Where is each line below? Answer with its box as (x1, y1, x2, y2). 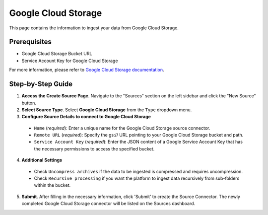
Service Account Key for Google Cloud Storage (21, 58, 118, 64)
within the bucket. (34, 182, 71, 188)
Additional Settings (21, 157, 62, 163)
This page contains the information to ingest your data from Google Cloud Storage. (9, 25, 179, 31)
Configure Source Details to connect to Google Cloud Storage (21, 114, 151, 120)
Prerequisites (9, 38, 52, 46)
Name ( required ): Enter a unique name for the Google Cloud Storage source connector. (34, 125, 210, 131)
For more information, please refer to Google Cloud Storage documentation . (9, 67, 164, 73)
